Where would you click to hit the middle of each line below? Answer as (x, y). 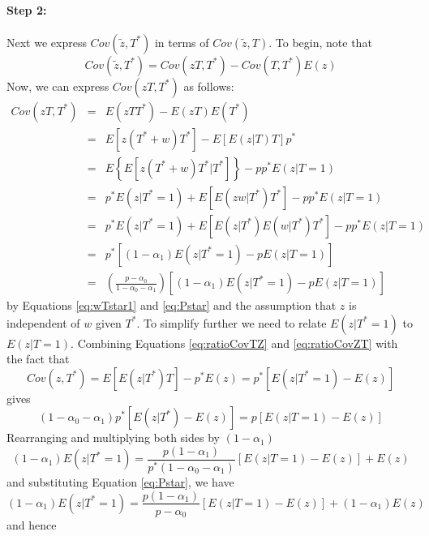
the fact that (38, 359)
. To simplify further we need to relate (232, 322)
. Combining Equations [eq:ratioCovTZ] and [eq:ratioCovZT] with (234, 343)
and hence (32, 525)
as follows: (209, 86)
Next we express (47, 42)
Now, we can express (58, 86)
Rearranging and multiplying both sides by (113, 437)
